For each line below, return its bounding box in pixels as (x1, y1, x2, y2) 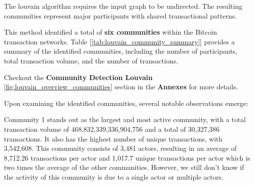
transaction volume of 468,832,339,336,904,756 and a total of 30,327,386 (4, 123, 220, 134)
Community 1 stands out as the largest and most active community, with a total (4, 114, 246, 124)
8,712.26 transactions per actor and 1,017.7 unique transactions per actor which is (4, 152, 251, 163)
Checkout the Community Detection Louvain (4, 72, 153, 82)
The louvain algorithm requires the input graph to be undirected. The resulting (4, 1, 243, 11)
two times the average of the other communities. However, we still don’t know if (4, 162, 244, 172)
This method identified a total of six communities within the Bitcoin (4, 27, 217, 37)
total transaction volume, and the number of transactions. (4, 55, 178, 65)
